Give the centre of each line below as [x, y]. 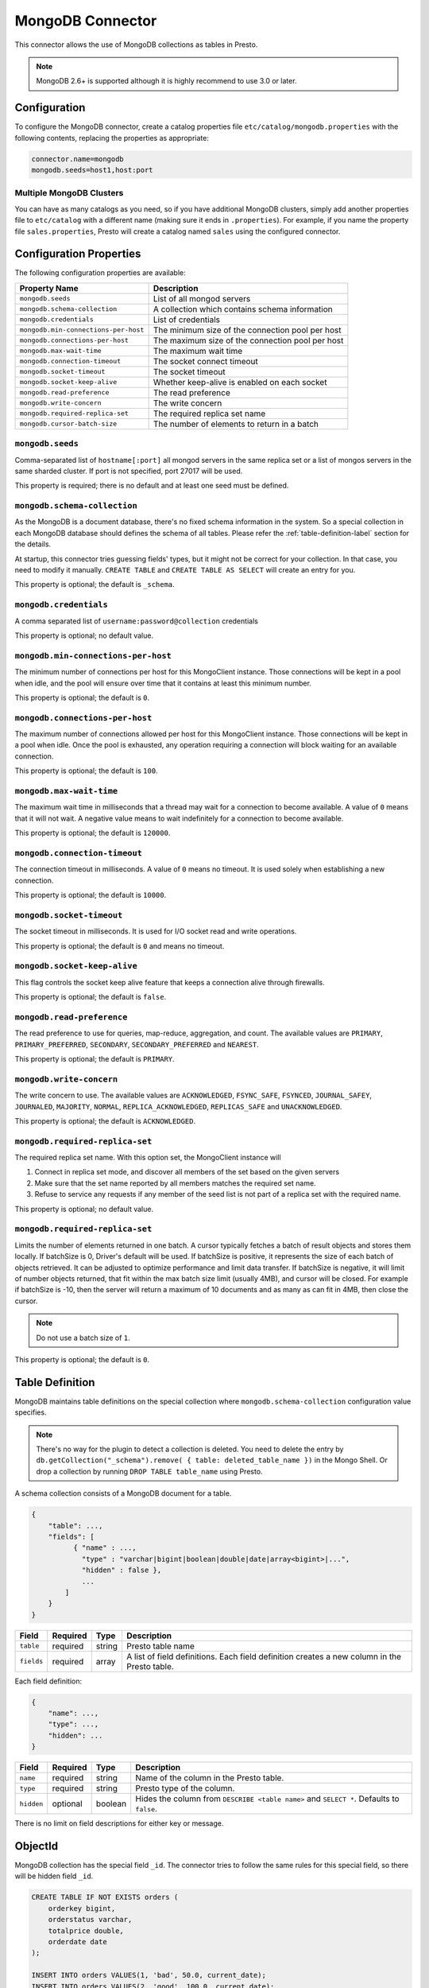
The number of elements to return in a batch [236, 424]
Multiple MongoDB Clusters [69, 193]
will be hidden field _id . [54, 1876]
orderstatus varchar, [90, 1920]
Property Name [49, 288]
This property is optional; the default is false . [91, 997]
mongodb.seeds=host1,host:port [93, 170]
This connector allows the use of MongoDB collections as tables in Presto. [136, 45]
